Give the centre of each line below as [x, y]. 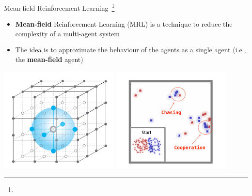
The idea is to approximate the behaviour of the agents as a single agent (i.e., [131, 50]
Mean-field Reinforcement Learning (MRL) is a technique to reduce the [124, 24]
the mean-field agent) [49, 59]
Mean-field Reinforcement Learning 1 [59, 7]
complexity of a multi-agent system [67, 33]
